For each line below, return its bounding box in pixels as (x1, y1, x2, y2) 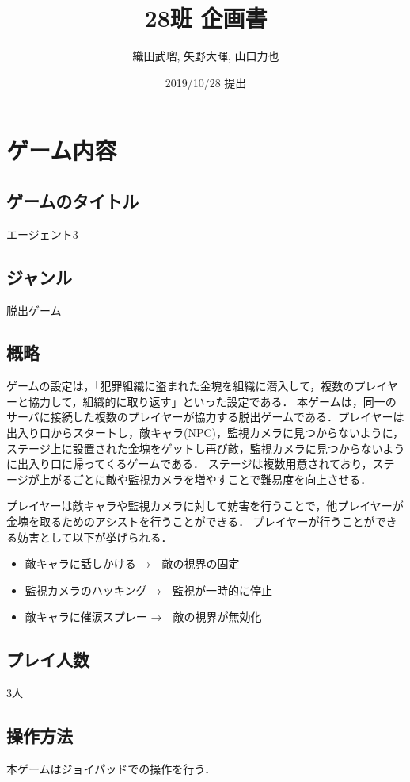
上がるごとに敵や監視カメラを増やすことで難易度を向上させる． (39, 470, 372, 487)
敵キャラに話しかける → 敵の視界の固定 (25, 555, 240, 572)
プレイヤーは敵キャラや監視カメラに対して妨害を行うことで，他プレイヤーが (6, 497, 404, 514)
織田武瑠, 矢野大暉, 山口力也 (132, 48, 279, 64)
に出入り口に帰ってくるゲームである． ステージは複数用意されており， (6, 455, 373, 472)
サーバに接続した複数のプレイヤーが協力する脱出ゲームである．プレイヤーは (6, 408, 404, 425)
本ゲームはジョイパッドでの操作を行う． (6, 761, 216, 777)
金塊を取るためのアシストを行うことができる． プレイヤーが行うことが (6, 513, 375, 530)
